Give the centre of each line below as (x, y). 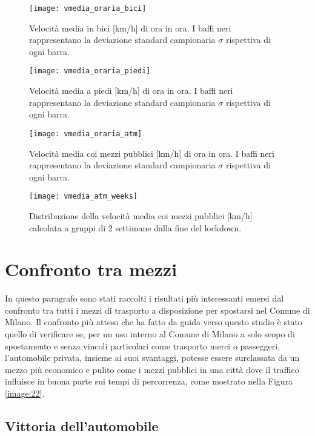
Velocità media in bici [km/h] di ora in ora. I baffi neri (130, 28)
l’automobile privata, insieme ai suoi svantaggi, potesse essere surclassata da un (152, 358)
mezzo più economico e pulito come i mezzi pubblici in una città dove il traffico (152, 369)
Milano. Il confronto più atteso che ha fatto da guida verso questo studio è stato (154, 322)
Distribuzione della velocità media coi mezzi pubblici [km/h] (141, 215)
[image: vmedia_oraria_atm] (86, 134)
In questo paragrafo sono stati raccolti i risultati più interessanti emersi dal (144, 298)
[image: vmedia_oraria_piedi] (90, 71)
